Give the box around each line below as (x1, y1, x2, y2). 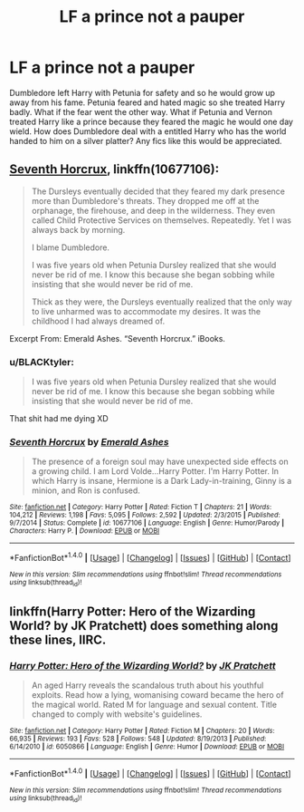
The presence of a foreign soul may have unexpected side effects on (31, 456, 290, 468)
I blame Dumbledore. (31, 242, 110, 253)
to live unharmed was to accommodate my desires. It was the (31, 305, 261, 316)
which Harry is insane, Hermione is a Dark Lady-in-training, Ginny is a (31, 476, 292, 487)
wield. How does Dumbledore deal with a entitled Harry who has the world (9, 125, 287, 137)
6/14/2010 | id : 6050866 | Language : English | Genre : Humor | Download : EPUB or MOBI (9, 742, 285, 751)
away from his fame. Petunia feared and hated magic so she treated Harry (9, 97, 286, 108)
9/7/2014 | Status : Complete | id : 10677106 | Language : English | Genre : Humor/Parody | (9, 518, 285, 527)
